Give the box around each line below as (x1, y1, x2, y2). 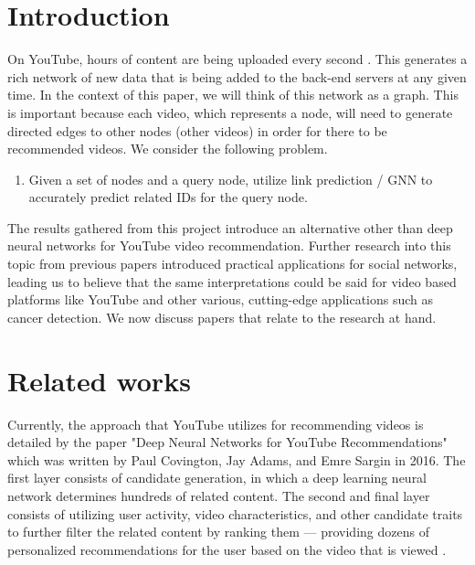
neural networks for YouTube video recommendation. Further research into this (7, 236, 451, 255)
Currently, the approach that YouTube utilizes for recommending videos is (7, 414, 424, 433)
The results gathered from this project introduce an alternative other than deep (7, 218, 453, 237)
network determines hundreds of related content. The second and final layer (7, 485, 430, 505)
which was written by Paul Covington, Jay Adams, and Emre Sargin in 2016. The (7, 450, 466, 469)
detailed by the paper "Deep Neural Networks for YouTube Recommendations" (7, 432, 448, 452)
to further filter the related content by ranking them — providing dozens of (7, 522, 429, 541)
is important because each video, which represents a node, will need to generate (7, 102, 453, 122)
